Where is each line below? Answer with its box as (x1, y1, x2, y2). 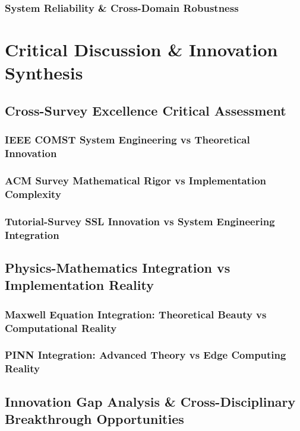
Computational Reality (5, 320, 117, 335)
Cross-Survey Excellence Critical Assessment (5, 101, 286, 119)
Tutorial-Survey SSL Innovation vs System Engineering (5, 213, 275, 228)
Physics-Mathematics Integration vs (5, 258, 230, 276)
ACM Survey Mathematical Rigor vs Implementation (5, 173, 266, 187)
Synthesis (5, 60, 83, 85)
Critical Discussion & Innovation (5, 37, 278, 62)
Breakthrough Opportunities (5, 409, 184, 427)
